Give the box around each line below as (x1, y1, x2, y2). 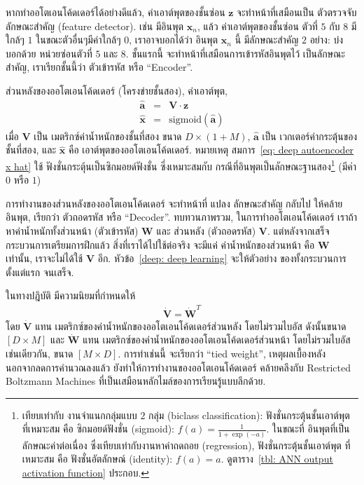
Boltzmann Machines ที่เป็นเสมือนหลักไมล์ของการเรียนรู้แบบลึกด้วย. (6, 374, 266, 388)
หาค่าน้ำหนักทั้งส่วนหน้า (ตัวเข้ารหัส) (6, 224, 139, 238)
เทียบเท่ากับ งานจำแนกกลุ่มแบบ (22, 407, 137, 422)
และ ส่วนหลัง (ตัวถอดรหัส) (156, 224, 256, 238)
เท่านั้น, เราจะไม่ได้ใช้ (6, 251, 83, 266)
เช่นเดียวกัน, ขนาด (6, 346, 73, 360)
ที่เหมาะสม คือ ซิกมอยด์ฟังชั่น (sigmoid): (22, 421, 175, 436)
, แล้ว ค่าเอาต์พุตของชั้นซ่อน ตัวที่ (197, 18, 318, 33)
